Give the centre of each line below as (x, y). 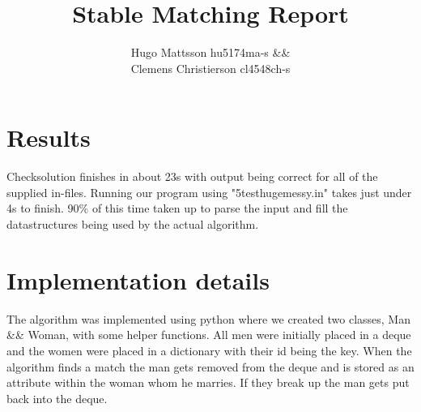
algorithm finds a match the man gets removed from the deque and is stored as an (210, 366)
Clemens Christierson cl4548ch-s (210, 68)
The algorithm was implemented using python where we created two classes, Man (208, 318)
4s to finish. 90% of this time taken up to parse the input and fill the (177, 208)
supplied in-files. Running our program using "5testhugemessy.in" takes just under (209, 192)
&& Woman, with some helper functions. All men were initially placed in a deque (209, 335)
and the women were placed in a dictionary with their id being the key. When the (209, 350)
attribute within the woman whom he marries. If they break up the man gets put (208, 382)
